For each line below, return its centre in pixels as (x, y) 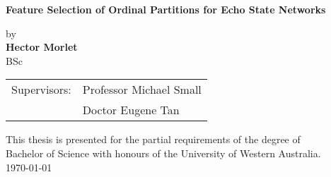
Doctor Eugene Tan (131, 110)
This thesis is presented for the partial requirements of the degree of (153, 139)
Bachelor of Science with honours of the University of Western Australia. (163, 153)
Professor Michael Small (142, 90)
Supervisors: (41, 90)
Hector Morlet (42, 47)
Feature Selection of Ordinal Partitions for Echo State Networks (166, 9)
